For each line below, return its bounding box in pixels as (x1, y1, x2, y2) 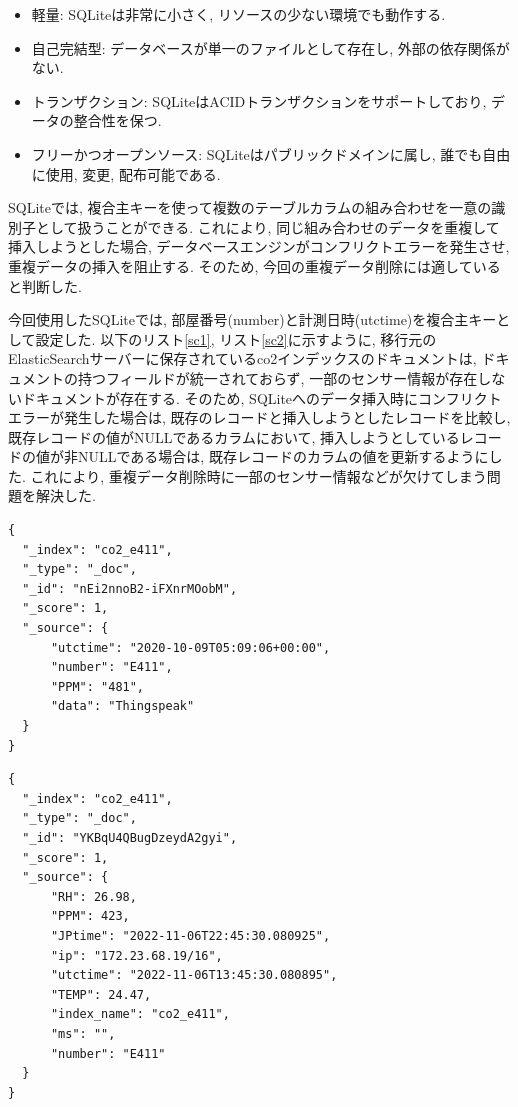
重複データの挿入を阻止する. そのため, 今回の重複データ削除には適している (8, 255, 501, 276)
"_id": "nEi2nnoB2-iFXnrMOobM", (22, 581, 238, 596)
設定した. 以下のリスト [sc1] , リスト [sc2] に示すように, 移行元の (35, 328, 437, 349)
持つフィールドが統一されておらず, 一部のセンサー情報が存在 (77, 367, 478, 388)
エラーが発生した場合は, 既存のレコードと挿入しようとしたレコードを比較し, (8, 407, 511, 428)
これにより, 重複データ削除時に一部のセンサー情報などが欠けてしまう (30, 465, 487, 486)
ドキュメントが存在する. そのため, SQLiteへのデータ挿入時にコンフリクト (21, 387, 502, 408)
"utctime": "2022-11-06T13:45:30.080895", (50, 968, 338, 983)
